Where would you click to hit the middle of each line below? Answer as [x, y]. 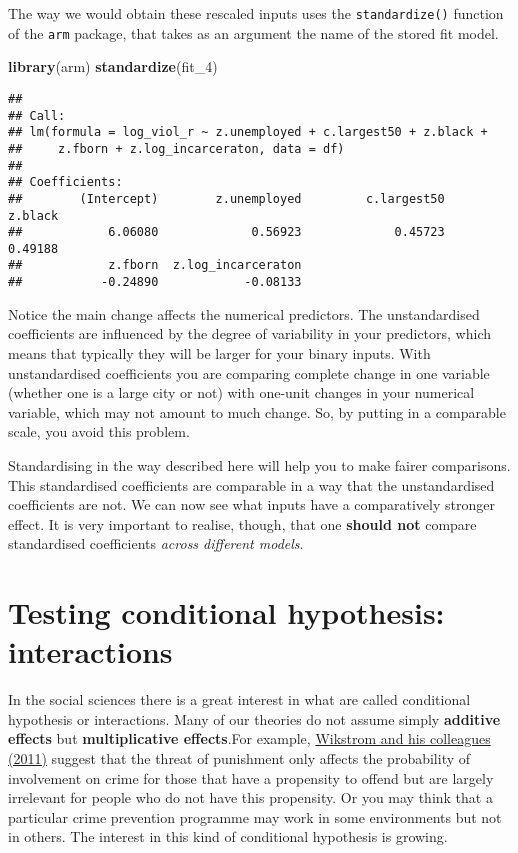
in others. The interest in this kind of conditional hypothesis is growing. [228, 836]
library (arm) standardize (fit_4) [113, 66]
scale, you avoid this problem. [99, 431]
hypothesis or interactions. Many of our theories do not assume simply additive [254, 718]
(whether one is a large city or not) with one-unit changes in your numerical [241, 392]
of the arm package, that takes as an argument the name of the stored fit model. [253, 32]
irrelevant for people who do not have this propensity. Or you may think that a [250, 797]
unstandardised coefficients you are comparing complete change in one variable [249, 372]
